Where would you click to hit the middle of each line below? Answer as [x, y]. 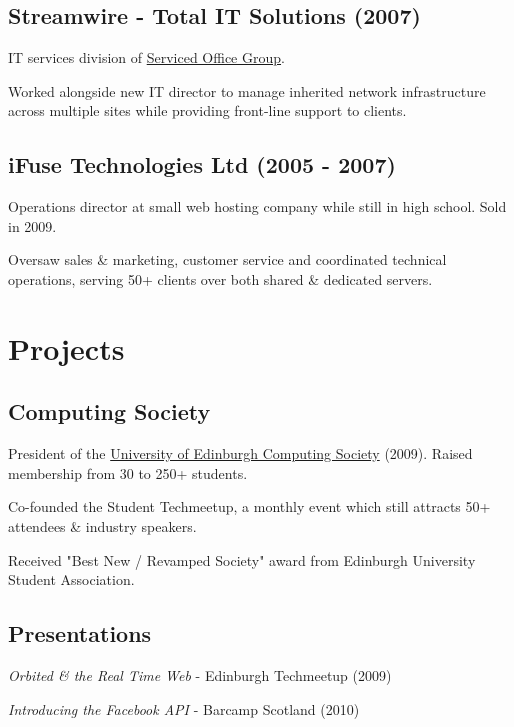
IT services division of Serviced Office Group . [146, 57]
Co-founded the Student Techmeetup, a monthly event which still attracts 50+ [249, 506]
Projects [66, 347]
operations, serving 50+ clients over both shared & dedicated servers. [220, 278]
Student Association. [71, 579]
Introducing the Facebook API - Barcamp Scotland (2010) [184, 708]
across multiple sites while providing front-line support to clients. [207, 110]
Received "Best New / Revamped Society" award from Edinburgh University [242, 559]
